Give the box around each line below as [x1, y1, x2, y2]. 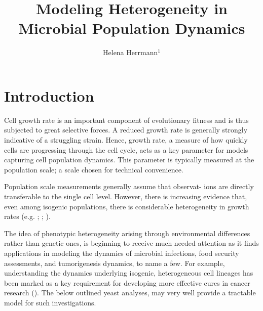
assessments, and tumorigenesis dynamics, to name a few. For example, [4, 257, 225, 268]
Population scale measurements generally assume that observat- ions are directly [4, 181, 254, 192]
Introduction [4, 85, 94, 106]
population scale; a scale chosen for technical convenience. [4, 164, 183, 174]
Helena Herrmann [103, 47, 158, 58]
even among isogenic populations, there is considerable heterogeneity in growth [4, 201, 249, 211]
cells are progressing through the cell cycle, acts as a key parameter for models [4, 144, 248, 155]
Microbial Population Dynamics [18, 18, 245, 38]
